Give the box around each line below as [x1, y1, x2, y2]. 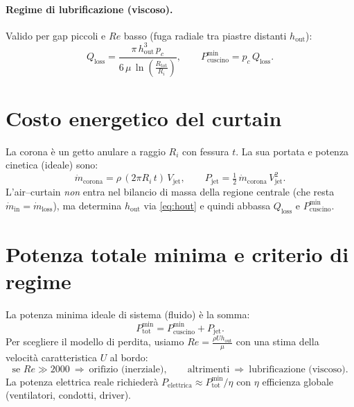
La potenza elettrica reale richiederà [6, 374, 159, 388]
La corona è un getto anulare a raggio [6, 144, 166, 158]
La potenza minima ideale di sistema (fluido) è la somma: [6, 306, 250, 321]
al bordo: [109, 350, 148, 365]
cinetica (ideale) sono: [6, 157, 98, 172]
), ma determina [53, 198, 122, 212]
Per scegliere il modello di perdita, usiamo [6, 334, 184, 349]
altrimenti [187, 364, 230, 374]
